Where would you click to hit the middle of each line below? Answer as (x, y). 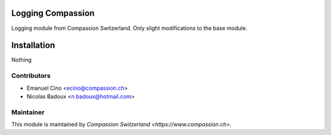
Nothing (21, 60)
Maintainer (28, 112)
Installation (33, 46)
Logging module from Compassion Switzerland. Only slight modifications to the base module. (129, 28)
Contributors (31, 76)
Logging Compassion (53, 13)
